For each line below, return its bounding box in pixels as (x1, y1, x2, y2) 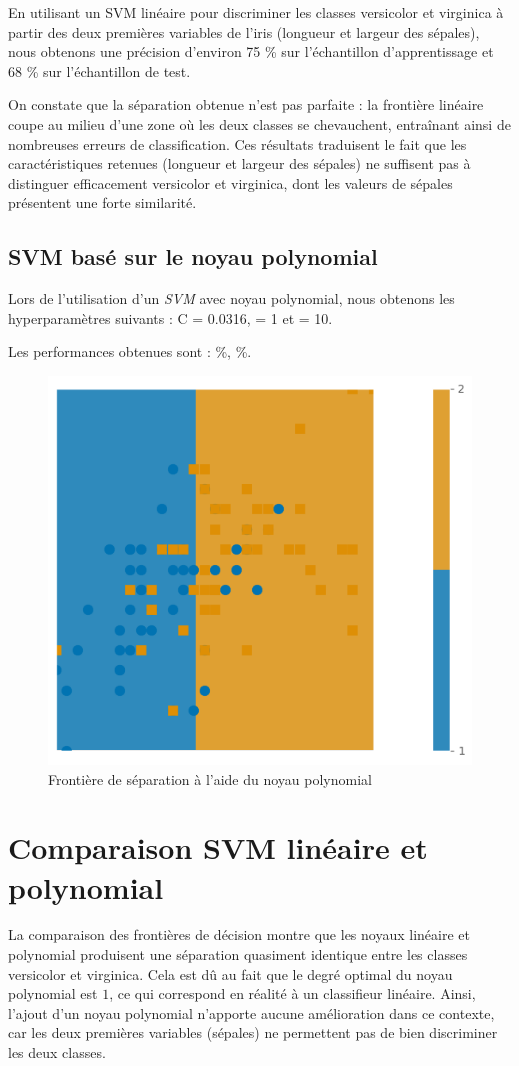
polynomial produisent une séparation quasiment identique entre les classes (8, 944, 468, 965)
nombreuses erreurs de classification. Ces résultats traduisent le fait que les (8, 133, 467, 154)
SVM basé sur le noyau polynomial (8, 241, 378, 272)
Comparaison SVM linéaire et (8, 827, 428, 868)
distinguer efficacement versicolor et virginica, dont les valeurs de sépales (8, 172, 453, 193)
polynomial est (8, 983, 98, 1004)
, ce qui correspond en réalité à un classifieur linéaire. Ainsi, (109, 983, 476, 1004)
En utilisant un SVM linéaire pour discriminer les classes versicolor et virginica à (8, 2, 504, 22)
